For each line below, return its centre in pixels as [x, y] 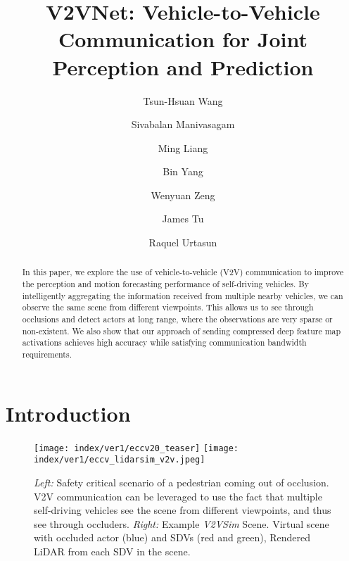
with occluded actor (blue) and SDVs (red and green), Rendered [172, 537]
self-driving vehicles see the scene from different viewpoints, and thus [183, 510]
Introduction [68, 413]
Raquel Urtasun [183, 242]
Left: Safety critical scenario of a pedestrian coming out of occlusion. [182, 482]
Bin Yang [183, 171]
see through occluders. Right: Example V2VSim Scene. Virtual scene [182, 523]
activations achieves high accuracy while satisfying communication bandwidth [164, 342]
